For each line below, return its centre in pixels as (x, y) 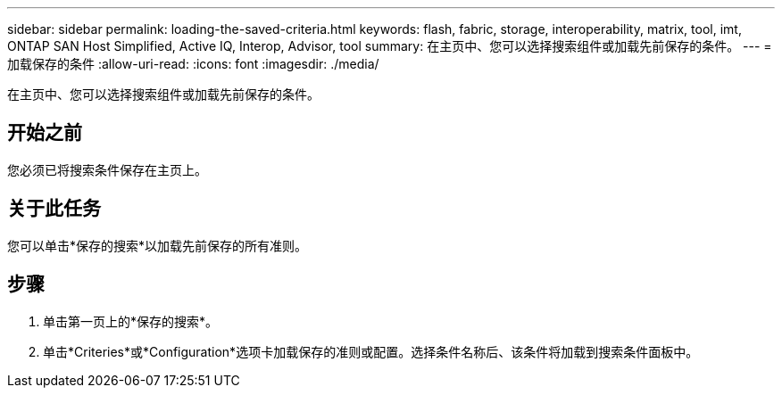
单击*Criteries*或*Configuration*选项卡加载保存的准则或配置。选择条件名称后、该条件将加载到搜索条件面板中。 (371, 351)
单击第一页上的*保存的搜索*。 (131, 321)
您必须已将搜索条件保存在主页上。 (107, 169)
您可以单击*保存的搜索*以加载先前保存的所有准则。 (158, 245)
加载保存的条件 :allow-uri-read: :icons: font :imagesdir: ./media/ (193, 64)
